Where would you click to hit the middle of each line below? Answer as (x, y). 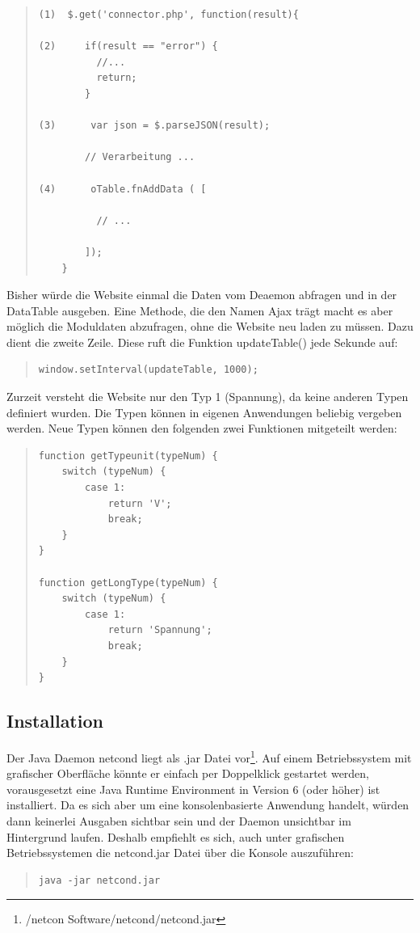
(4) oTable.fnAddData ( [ (122, 189)
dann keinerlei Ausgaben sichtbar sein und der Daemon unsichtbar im (179, 820)
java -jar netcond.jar (99, 880)
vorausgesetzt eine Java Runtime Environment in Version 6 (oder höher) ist (193, 789)
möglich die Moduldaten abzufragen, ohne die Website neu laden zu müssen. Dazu (210, 326)
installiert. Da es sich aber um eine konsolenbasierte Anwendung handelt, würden (208, 805)
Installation (55, 721)
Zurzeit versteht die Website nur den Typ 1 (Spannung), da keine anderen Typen (208, 397)
